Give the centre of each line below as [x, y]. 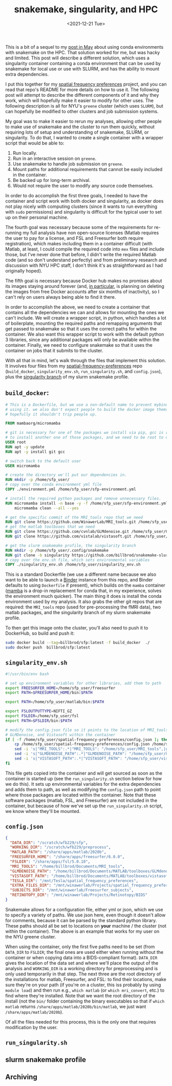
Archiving [21, 1077]
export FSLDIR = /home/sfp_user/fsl [42, 716]
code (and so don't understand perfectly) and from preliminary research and [86, 260]
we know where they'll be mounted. [43, 811]
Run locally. [25, 153]
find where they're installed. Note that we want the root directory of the [80, 995]
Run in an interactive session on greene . [54, 158]
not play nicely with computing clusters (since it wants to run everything [81, 206]
